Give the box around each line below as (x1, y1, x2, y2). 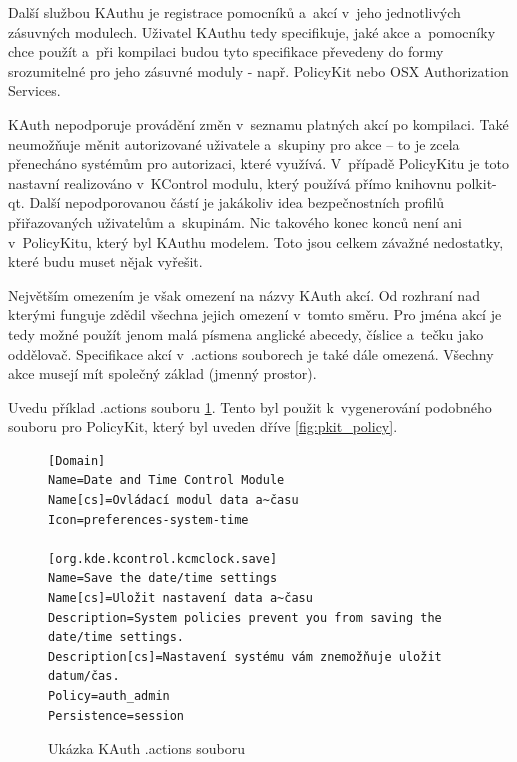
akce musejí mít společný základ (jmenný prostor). (8, 363, 317, 384)
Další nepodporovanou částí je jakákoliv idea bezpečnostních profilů (29, 192, 445, 213)
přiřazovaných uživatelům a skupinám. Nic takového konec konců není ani (8, 211, 462, 232)
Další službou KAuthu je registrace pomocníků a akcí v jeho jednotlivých (8, 2, 461, 22)
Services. (8, 80, 61, 101)
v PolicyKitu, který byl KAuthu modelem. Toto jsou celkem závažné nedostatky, (8, 231, 504, 252)
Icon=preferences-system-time (48, 512, 249, 527)
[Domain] (48, 453, 106, 468)
